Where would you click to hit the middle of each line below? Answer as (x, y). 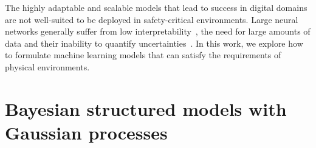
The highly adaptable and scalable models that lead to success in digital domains (156, 7)
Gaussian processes (86, 132)
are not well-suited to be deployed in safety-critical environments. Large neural (152, 19)
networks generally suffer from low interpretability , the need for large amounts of (158, 31)
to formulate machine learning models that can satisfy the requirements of (143, 55)
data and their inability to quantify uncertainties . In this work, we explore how (154, 43)
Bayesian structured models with (146, 108)
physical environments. (47, 66)
